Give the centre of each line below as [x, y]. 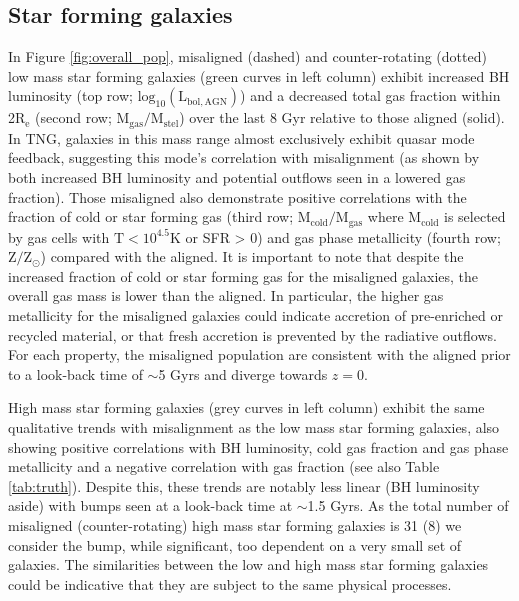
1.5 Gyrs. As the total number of [408, 505]
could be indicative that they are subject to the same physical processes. [230, 583]
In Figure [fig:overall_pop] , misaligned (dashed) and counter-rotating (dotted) [247, 56]
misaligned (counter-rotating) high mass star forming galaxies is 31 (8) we [235, 524]
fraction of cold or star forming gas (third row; [151, 216]
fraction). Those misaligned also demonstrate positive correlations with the [237, 196]
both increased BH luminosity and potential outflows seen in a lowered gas [237, 177]
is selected [475, 216]
